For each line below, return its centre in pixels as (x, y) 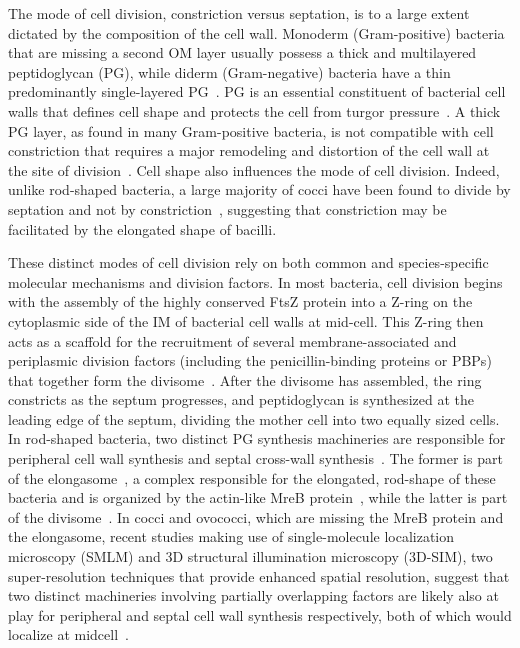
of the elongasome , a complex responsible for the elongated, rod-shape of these (252, 477)
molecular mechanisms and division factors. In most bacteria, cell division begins (255, 281)
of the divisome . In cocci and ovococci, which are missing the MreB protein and (256, 516)
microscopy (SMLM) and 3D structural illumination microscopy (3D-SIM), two (250, 556)
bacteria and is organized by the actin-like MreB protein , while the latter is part (258, 497)
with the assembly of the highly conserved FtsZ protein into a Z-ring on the (240, 301)
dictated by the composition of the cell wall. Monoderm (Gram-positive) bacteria (256, 32)
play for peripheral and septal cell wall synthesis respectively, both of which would (260, 614)
